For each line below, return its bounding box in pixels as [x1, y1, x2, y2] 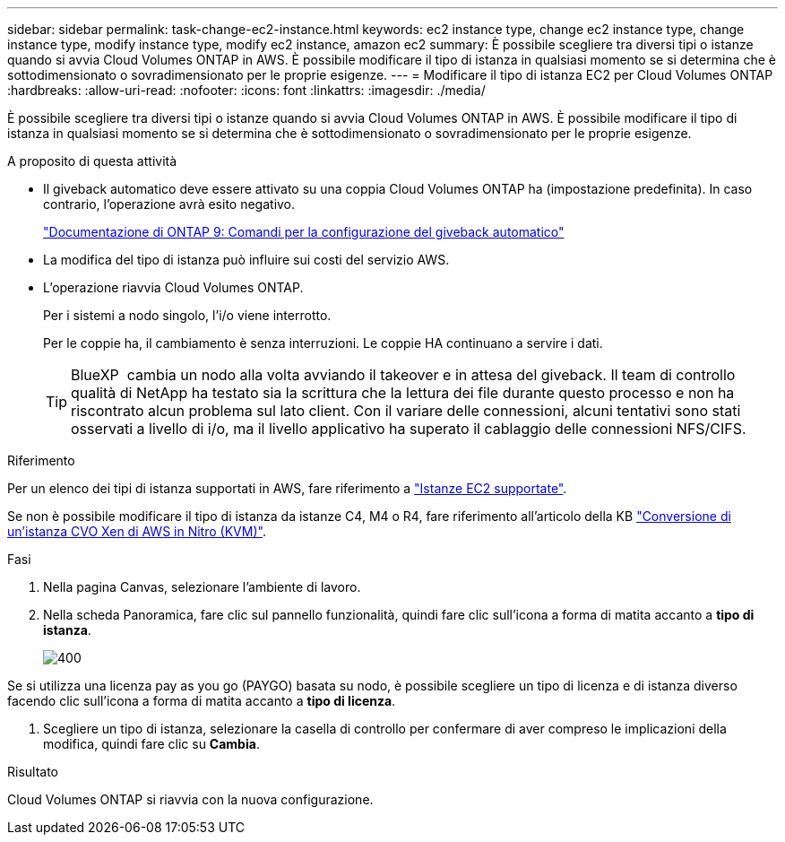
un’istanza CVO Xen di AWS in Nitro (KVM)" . [7, 524, 266, 539]
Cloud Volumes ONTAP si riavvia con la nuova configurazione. [7, 792, 374, 807]
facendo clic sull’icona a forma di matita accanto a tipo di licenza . [7, 693, 396, 708]
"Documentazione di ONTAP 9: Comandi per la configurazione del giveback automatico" [43, 224, 565, 239]
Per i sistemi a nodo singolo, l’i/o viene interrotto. [43, 308, 332, 323]
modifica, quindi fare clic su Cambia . [43, 736, 260, 751]
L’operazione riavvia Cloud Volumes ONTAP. [43, 280, 304, 295]
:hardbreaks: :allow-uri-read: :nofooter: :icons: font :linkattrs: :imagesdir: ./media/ [7, 82, 486, 98]
